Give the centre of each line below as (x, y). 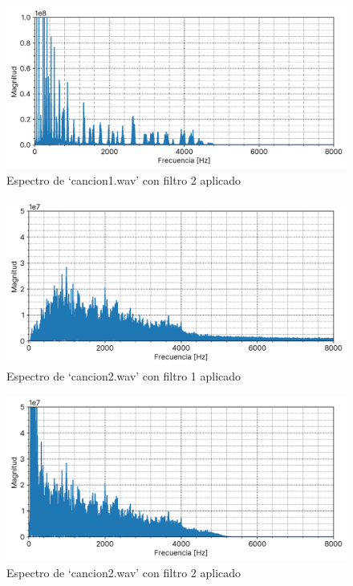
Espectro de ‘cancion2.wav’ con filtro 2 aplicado (124, 572)
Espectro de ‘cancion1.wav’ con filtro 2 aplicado (124, 180)
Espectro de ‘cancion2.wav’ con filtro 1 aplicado (124, 376)
